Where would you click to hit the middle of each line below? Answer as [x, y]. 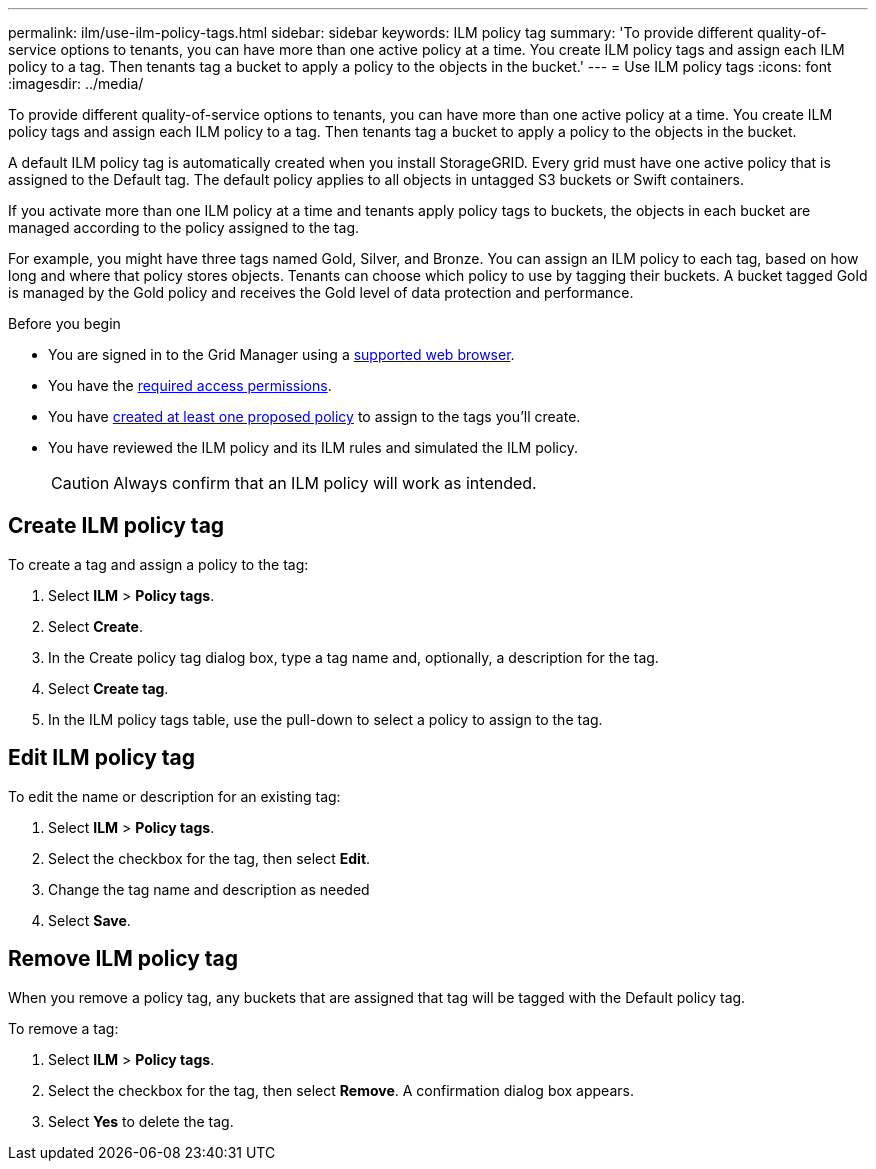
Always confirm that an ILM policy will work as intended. [325, 483]
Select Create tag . [108, 688]
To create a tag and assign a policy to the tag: [158, 564]
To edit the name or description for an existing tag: [174, 796]
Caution [80, 483]
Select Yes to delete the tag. [141, 1121]
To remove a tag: [63, 1028]
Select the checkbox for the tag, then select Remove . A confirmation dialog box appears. [341, 1090]
